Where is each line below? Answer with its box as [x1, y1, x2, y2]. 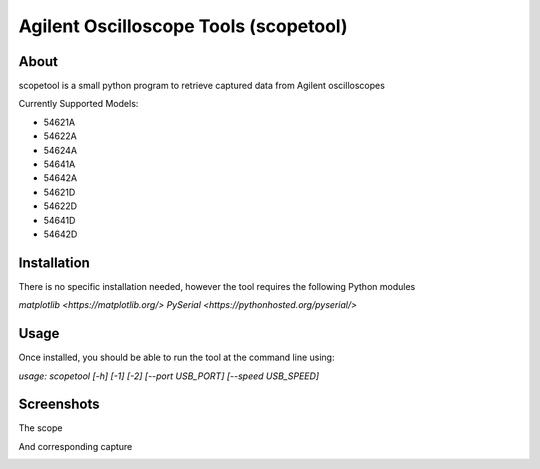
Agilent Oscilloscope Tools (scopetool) [18, 15, 349, 37]
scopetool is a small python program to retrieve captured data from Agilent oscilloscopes [18, 80, 385, 92]
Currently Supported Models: [18, 98, 139, 110]
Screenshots [18, 396, 100, 413]
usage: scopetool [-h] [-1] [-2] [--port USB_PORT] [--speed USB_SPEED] [18, 370, 320, 382]
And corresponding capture [18, 440, 133, 452]
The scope [18, 422, 63, 434]
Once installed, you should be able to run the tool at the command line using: [18, 351, 335, 364]
